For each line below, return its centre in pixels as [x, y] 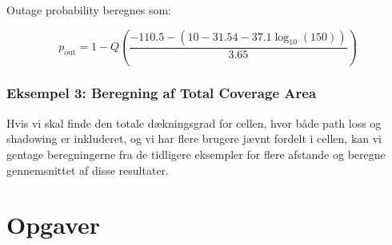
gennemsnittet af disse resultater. [88, 170]
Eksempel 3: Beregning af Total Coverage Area [162, 93]
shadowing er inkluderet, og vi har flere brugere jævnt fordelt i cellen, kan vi [194, 138]
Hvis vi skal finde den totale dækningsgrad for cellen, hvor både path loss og [194, 122]
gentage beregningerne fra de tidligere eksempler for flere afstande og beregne [196, 154]
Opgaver [54, 225]
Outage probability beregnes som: [89, 10]
